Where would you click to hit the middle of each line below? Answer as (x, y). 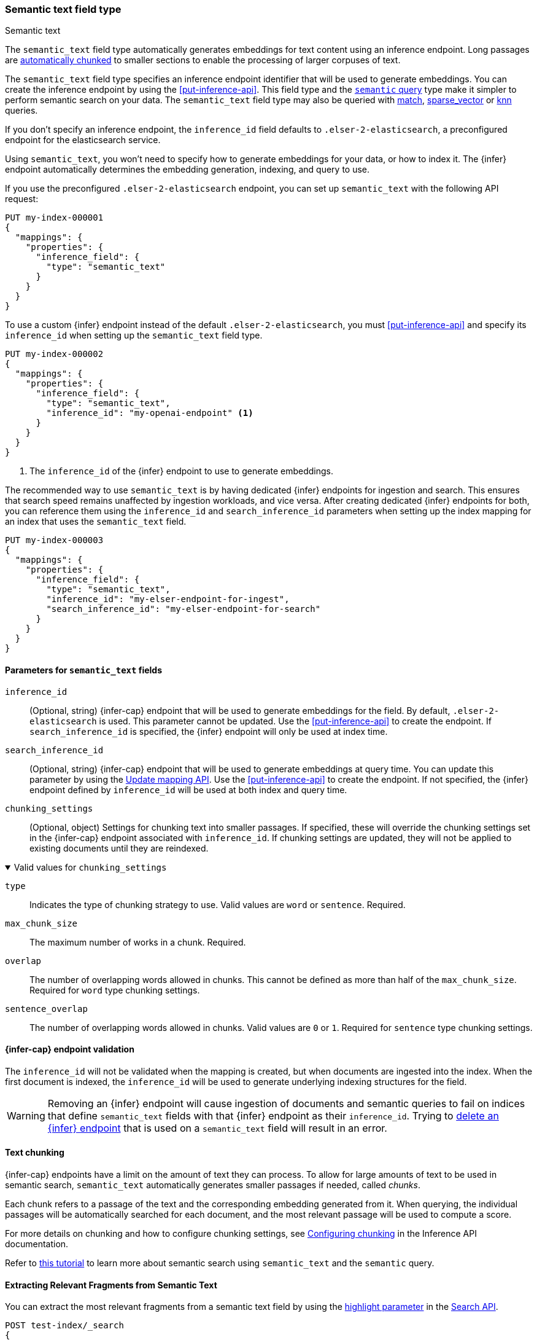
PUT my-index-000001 (54, 218)
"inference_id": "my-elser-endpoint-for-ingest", (168, 599)
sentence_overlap (46, 1009)
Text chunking (35, 1153)
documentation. (37, 1244)
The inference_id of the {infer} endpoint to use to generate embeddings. (182, 471)
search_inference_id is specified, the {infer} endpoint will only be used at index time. (209, 731)
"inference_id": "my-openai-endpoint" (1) (150, 413)
